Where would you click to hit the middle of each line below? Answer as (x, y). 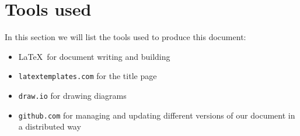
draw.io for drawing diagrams (72, 95)
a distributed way (50, 126)
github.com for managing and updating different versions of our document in (157, 115)
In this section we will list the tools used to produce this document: (125, 37)
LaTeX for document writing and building (94, 56)
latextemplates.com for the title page (88, 76)
